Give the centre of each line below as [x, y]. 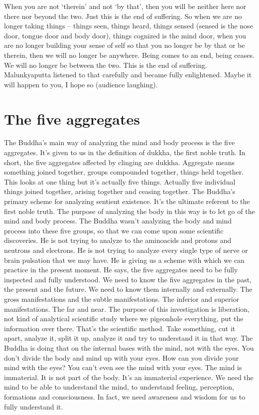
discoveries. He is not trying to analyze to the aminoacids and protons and [118, 240]
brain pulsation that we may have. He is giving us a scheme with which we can [124, 260]
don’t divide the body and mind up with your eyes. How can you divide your [122, 357]
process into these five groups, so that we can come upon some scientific [114, 230]
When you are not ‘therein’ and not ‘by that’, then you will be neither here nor [125, 6]
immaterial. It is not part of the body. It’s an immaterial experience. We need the [129, 377]
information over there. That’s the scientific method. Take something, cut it [120, 328]
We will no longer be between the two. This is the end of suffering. [106, 65]
